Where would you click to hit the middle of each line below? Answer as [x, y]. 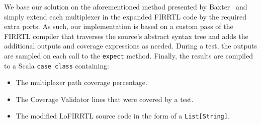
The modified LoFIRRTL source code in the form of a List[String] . [123, 116]
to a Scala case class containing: [57, 65]
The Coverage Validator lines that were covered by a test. [105, 99]
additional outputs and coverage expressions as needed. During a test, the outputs [130, 46]
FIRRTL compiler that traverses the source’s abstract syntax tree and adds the [126, 36]
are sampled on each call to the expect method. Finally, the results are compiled [128, 55]
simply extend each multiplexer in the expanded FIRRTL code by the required [125, 16]
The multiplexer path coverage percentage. [81, 82]
